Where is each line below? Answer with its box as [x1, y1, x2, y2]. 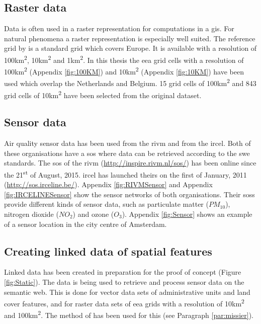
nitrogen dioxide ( [4, 209, 59, 219]
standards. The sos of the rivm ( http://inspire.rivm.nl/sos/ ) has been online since [4, 157, 256, 168]
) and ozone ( [72, 209, 114, 219]
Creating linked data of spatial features [4, 243, 212, 259]
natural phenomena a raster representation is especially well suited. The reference [4, 33, 255, 43]
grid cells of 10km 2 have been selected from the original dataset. [4, 88, 202, 100]
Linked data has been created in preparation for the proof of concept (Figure [4, 267, 241, 277]
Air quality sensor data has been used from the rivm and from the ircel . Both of [4, 138, 251, 148]
